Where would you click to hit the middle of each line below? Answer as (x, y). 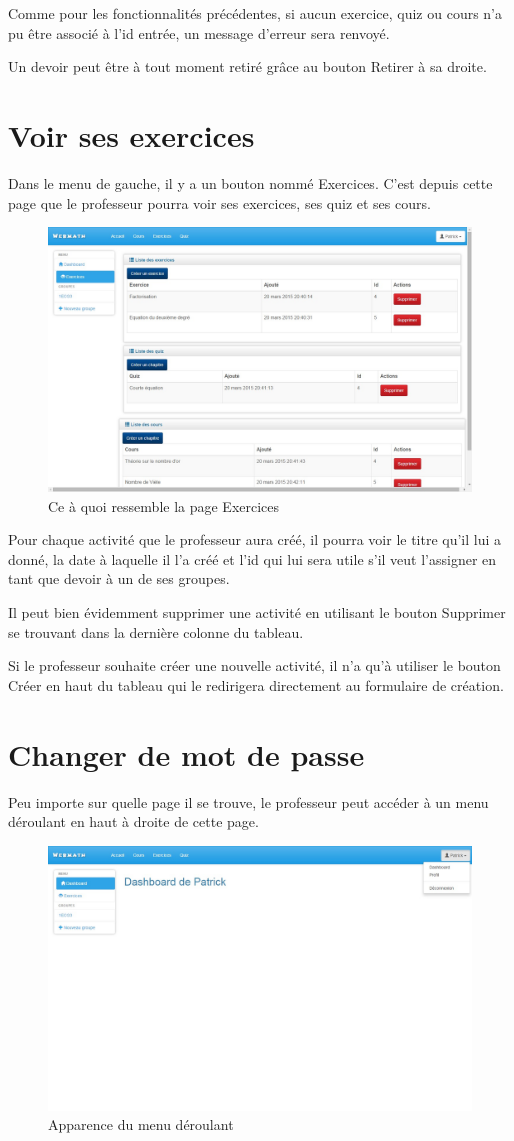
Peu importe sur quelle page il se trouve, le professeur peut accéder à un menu (248, 801)
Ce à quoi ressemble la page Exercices (164, 505)
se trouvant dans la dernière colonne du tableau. (156, 631)
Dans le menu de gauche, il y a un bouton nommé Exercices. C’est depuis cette (250, 182)
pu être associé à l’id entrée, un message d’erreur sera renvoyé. (199, 32)
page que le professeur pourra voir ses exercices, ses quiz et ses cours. (219, 202)
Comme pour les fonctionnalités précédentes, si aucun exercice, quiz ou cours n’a (255, 13)
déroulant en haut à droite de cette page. (133, 821)
